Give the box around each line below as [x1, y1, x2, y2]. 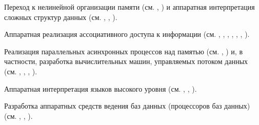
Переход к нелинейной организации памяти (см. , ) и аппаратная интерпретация [4, 2, 255, 12]
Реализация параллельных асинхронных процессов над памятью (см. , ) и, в [4, 46, 243, 56]
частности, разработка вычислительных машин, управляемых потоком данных [4, 56, 248, 67]
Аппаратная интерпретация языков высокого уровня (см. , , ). [4, 83, 197, 94]
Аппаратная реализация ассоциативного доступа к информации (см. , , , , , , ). [4, 29, 250, 39]
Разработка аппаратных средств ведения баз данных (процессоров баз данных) [4, 100, 250, 111]
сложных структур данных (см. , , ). [4, 11, 117, 22]
